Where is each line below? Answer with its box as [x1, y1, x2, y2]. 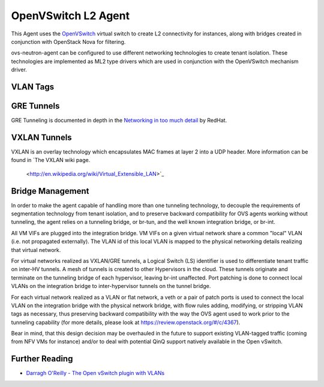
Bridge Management [11, 186, 89, 196]
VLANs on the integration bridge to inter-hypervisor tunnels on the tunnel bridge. [11, 283, 211, 290]
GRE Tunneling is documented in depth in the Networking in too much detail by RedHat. [11, 117, 227, 124]
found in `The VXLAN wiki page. [11, 157, 91, 164]
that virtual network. [11, 246, 61, 253]
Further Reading [11, 354, 73, 364]
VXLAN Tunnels [11, 132, 72, 142]
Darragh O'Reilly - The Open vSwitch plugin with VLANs [26, 370, 165, 377]
